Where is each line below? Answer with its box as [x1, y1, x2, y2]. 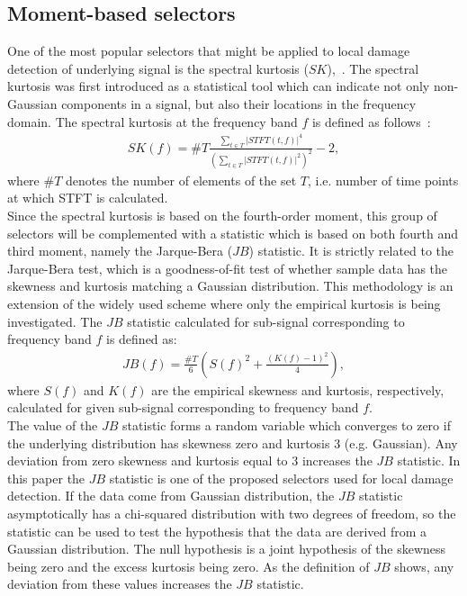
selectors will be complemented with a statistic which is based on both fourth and [7, 223, 459, 242]
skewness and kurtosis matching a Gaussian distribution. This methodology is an [7, 276, 454, 295]
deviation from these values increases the [7, 574, 232, 593]
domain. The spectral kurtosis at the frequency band [7, 112, 298, 131]
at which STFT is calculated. [7, 188, 168, 207]
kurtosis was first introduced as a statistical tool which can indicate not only [7, 77, 430, 95]
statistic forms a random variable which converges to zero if [122, 416, 451, 434]
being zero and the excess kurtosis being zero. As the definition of [7, 556, 370, 575]
